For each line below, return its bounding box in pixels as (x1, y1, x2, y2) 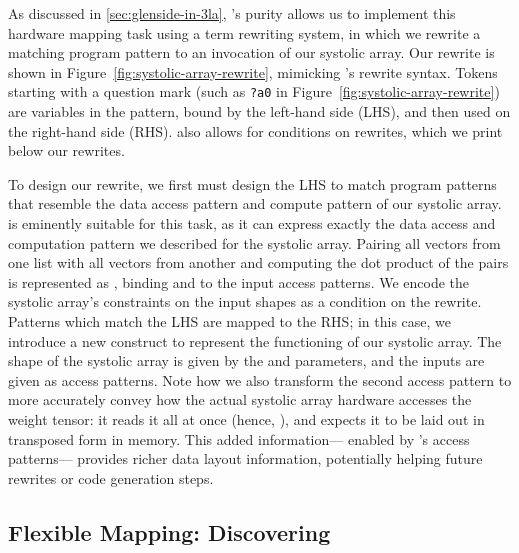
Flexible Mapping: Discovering (8, 516, 331, 547)
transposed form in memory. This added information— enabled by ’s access (8, 428, 470, 449)
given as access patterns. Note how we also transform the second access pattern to (8, 369, 512, 390)
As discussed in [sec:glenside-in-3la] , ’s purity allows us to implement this (8, 3, 456, 23)
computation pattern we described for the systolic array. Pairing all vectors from (8, 232, 501, 253)
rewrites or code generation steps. (8, 467, 214, 488)
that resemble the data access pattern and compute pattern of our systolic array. (8, 193, 502, 214)
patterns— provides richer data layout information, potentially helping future (8, 448, 483, 469)
